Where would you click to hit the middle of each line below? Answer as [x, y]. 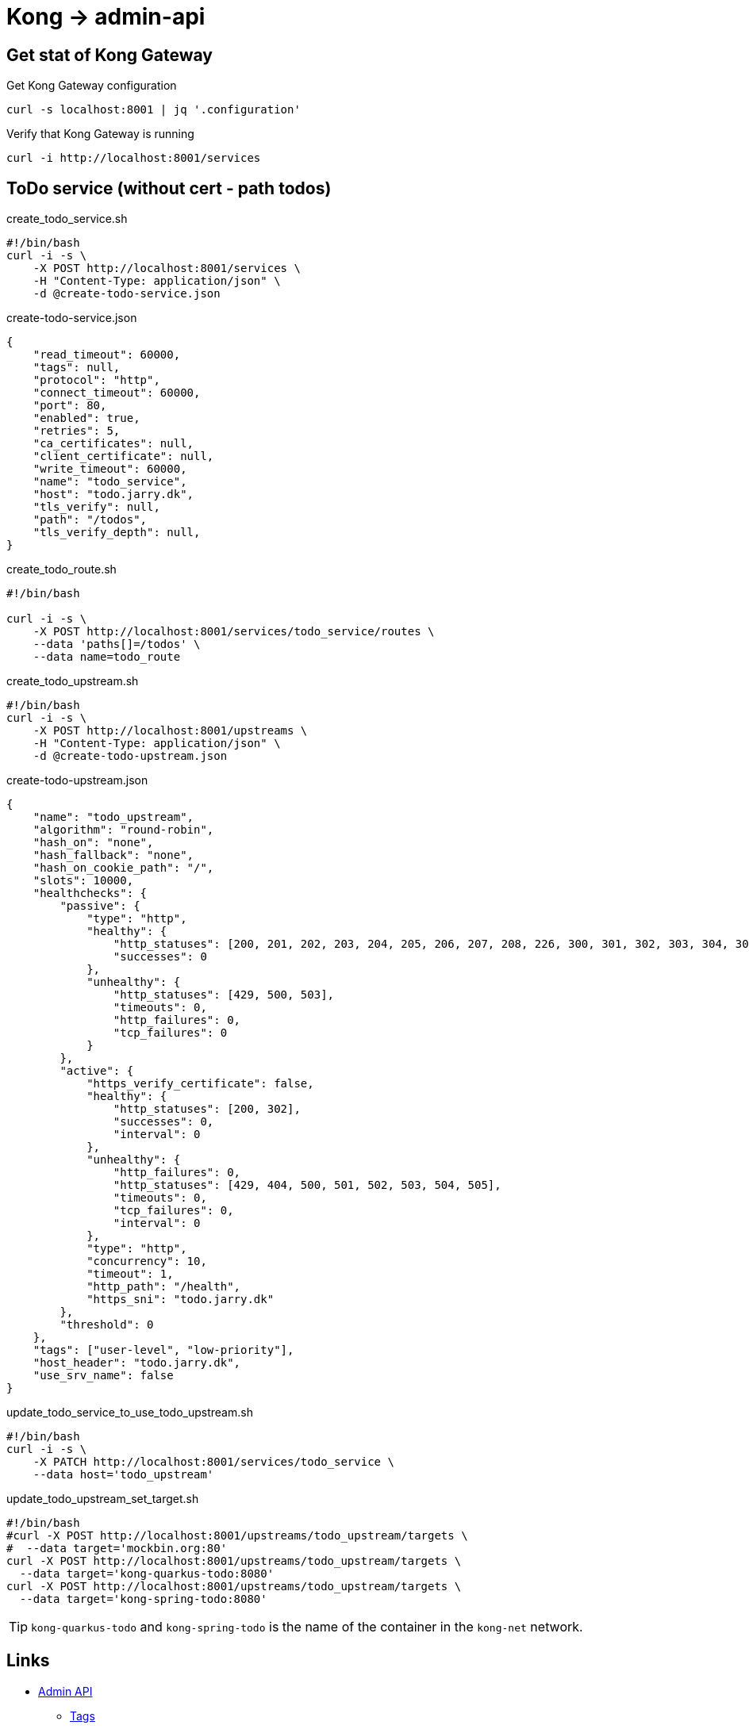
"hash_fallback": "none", [113, 855]
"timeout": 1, [130, 1274]
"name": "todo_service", [110, 482]
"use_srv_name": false [103, 1376]
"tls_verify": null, [96, 507]
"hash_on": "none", [93, 843]
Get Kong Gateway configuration [92, 86]
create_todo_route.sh [61, 569]
